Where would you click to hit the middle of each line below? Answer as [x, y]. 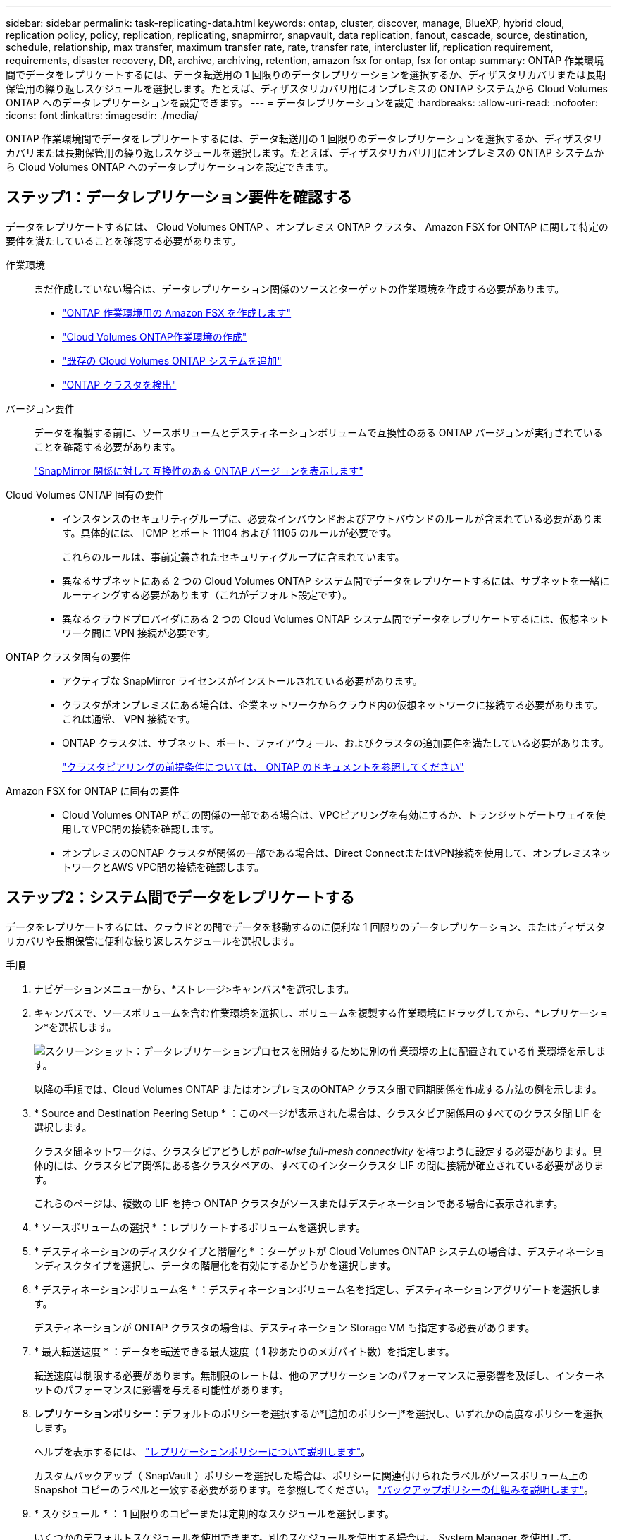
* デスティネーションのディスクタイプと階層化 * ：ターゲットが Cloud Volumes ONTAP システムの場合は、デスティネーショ [319, 1251]
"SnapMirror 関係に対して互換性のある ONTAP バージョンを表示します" [199, 470]
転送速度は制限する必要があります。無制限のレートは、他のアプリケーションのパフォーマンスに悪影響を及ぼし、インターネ [319, 1375]
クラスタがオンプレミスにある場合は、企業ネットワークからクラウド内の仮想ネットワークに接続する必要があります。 [332, 704]
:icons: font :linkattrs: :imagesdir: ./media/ [102, 115]
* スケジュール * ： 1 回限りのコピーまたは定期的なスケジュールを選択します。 [214, 1513]
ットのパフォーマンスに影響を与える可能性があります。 [161, 1389]
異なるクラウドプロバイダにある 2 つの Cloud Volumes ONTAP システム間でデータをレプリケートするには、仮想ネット [336, 618]
